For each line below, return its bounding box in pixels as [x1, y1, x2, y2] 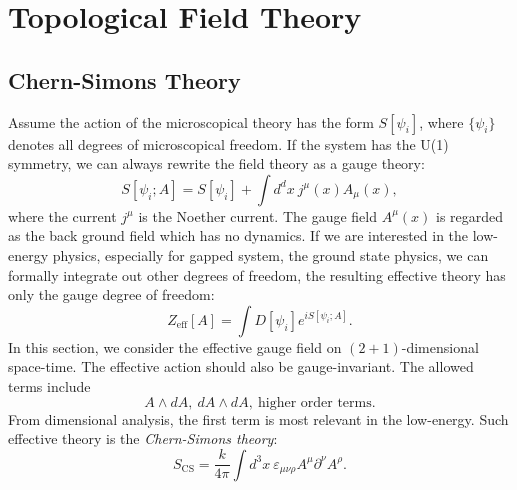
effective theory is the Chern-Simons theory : [8, 428, 278, 449]
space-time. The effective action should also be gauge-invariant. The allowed [8, 356, 474, 377]
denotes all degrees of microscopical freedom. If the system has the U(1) [8, 133, 449, 154]
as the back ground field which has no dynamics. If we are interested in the [8, 225, 469, 246]
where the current [8, 205, 117, 226]
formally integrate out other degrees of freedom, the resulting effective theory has [8, 264, 506, 285]
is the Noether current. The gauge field [138, 205, 378, 226]
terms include [8, 375, 91, 396]
